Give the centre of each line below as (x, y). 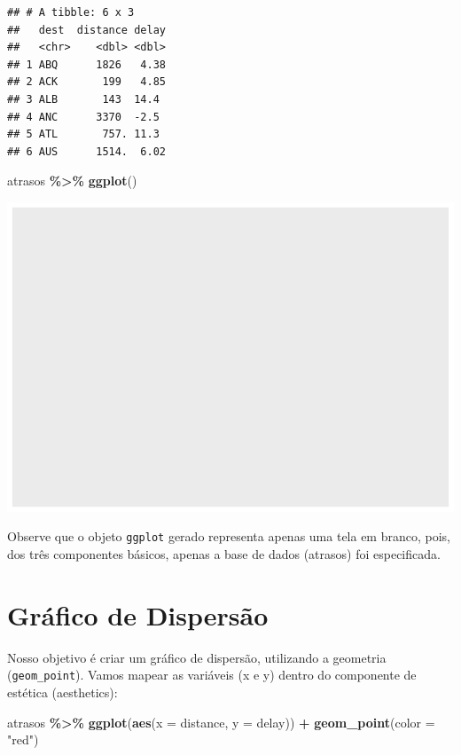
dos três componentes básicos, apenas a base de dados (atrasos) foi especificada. (224, 554)
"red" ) (23, 739)
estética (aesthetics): (63, 692)
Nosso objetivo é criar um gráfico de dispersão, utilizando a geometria (197, 657)
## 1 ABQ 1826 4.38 (86, 64)
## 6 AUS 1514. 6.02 (86, 151)
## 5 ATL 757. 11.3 (83, 134)
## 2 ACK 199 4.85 (86, 82)
